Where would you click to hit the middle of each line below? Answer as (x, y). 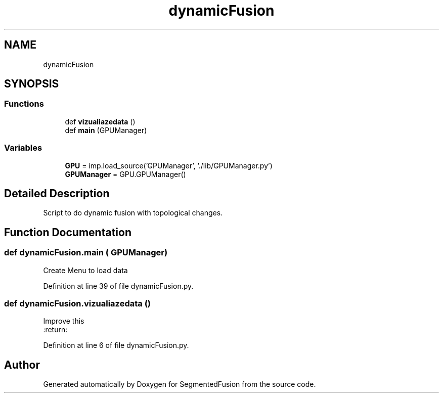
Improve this (64, 321)
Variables (23, 148)
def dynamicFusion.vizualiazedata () (77, 303)
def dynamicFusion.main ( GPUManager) (86, 253)
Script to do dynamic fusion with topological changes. (133, 213)
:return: (55, 330)
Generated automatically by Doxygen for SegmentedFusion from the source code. (180, 384)
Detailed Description (57, 193)
